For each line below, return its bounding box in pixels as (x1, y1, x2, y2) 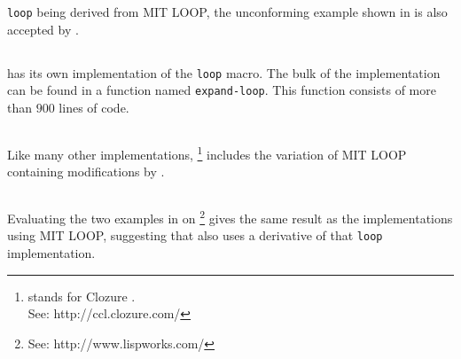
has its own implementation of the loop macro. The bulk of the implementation (7, 63, 441, 82)
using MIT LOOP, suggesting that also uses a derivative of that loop (7, 226, 383, 245)
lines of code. (59, 98, 129, 116)
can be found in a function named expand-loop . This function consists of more (7, 81, 436, 99)
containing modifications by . (7, 162, 165, 181)
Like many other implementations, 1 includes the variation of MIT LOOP (7, 142, 407, 163)
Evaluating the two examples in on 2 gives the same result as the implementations (7, 207, 453, 227)
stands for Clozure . (27, 286, 136, 305)
